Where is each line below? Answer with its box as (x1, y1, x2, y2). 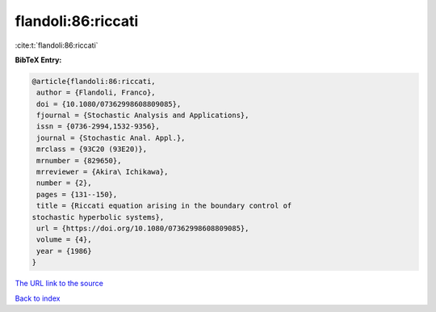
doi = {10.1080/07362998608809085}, (36, 99, 182, 108)
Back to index (15, 293, 61, 303)
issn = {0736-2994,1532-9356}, (36, 122, 161, 131)
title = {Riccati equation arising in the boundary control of (36, 201, 292, 210)
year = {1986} (36, 247, 92, 255)
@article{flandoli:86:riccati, (31, 77, 157, 86)
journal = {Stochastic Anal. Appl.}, (36, 133, 186, 142)
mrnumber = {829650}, (36, 156, 122, 165)
